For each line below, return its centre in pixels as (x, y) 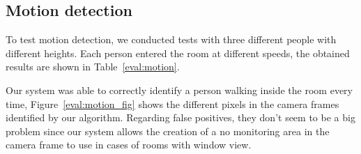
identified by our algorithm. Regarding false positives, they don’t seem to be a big (180, 117)
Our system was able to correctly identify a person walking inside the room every (179, 90)
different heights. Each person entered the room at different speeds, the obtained (178, 53)
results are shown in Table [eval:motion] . (93, 67)
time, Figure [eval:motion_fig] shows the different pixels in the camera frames (172, 103)
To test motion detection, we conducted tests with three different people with (171, 39)
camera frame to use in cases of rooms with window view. (129, 145)
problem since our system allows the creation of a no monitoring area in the (168, 131)
